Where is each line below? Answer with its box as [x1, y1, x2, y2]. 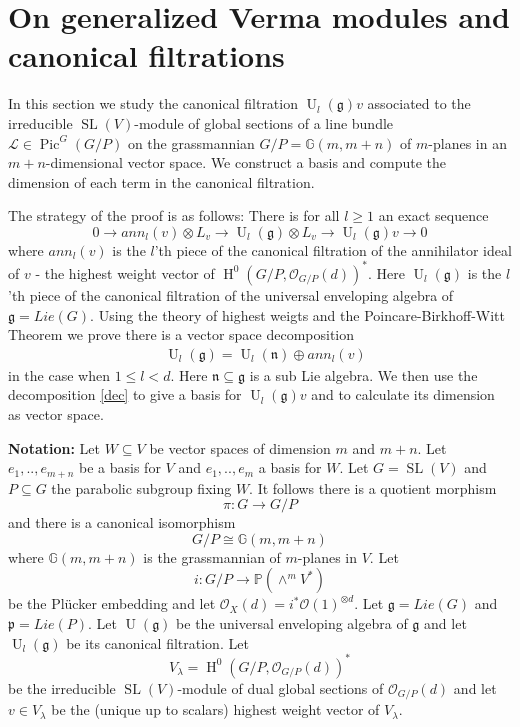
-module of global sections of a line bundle [134, 112, 394, 133]
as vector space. [8, 403, 104, 424]
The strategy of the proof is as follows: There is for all [8, 205, 340, 226]
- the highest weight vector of [35, 262, 215, 283]
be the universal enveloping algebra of [176, 612, 408, 633]
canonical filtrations [8, 35, 285, 76]
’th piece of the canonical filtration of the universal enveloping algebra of [8, 284, 454, 305]
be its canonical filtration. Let [66, 632, 249, 653]
